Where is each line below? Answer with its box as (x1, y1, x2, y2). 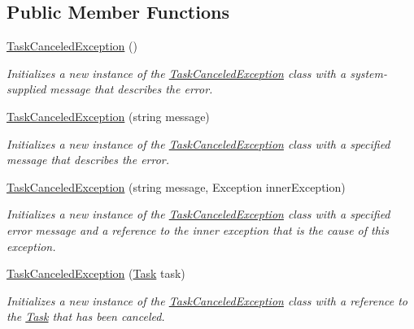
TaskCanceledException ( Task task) (7, 265, 185, 282)
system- (350, 64, 387, 81)
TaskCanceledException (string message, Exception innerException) (7, 178, 346, 195)
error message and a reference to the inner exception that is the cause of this (7, 221, 389, 238)
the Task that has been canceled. (7, 308, 165, 325)
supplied (7, 80, 46, 97)
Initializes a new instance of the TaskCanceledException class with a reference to (7, 292, 408, 309)
